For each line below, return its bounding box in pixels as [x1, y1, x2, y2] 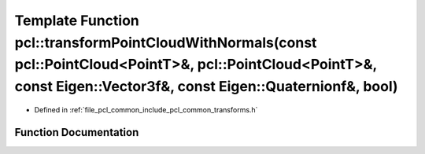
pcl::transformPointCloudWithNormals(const [14, 34, 317, 51]
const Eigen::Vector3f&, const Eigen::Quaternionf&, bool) [14, 78, 398, 96]
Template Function [14, 12, 139, 29]
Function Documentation [14, 126, 139, 139]
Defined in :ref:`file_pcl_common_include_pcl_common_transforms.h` [34, 104, 258, 114]
